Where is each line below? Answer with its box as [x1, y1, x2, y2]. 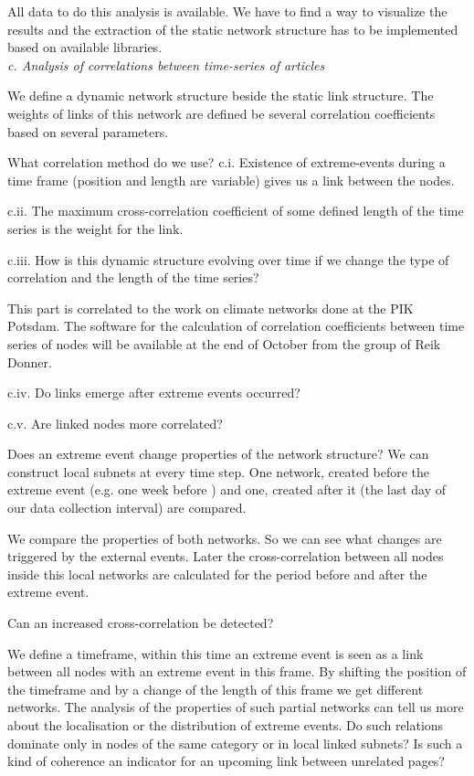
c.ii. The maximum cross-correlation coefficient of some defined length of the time [7, 201, 464, 220]
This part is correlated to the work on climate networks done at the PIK [7, 298, 414, 317]
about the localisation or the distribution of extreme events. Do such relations [7, 716, 444, 734]
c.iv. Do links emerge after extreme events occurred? [7, 383, 300, 402]
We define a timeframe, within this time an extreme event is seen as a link [7, 643, 424, 663]
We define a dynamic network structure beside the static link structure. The [7, 86, 434, 105]
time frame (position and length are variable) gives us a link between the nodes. [7, 170, 455, 189]
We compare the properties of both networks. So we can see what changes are [7, 528, 442, 547]
